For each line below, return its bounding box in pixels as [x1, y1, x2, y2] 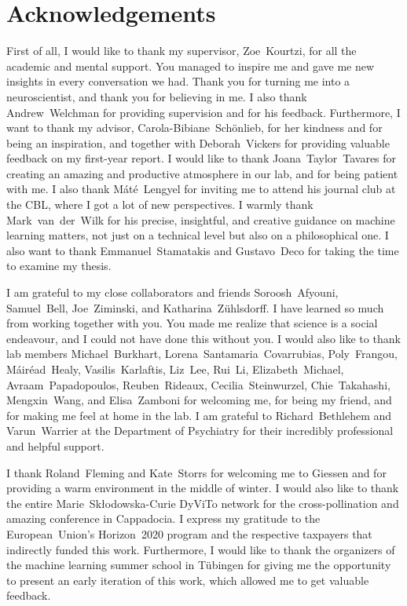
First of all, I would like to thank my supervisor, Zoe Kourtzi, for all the [6, 42, 357, 59]
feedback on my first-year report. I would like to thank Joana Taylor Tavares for [6, 150, 397, 166]
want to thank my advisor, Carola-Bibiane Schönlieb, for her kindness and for [6, 119, 383, 136]
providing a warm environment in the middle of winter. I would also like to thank [6, 480, 399, 496]
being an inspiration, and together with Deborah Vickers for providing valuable [6, 134, 390, 151]
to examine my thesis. [6, 257, 112, 274]
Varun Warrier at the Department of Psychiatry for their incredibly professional [6, 422, 394, 439]
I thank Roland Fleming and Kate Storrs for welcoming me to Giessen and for [6, 464, 387, 480]
